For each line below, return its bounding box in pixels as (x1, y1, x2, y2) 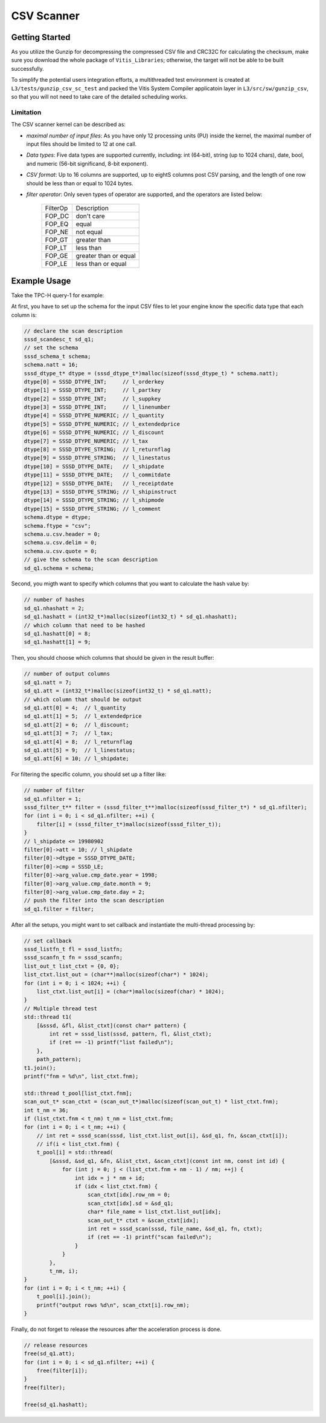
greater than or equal (75, 252, 136, 260)
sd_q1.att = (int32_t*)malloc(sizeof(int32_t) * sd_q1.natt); (24, 688, 212, 694)
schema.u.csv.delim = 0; (24, 539, 98, 546)
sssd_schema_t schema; (24, 353, 91, 360)
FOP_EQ (45, 220, 69, 228)
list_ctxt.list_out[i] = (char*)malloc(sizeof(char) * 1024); (36, 988, 225, 995)
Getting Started (11, 32, 71, 42)
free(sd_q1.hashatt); (24, 1401, 88, 1408)
